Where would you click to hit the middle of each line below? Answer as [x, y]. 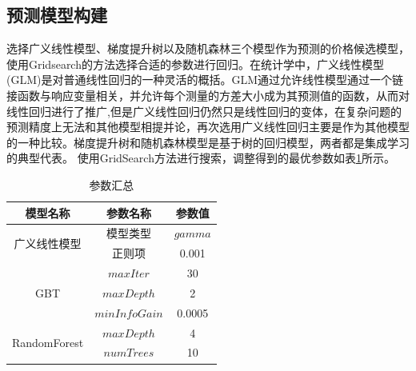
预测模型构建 [57, 15]
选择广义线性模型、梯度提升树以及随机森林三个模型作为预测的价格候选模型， [208, 48]
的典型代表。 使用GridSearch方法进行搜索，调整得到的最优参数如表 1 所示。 [201, 158]
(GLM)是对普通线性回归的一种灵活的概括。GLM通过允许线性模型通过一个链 [205, 80]
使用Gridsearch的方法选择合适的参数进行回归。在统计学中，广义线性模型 [195, 64]
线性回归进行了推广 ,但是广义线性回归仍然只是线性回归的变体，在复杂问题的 [204, 111]
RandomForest [48, 343]
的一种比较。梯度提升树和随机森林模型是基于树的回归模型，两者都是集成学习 [208, 142]
